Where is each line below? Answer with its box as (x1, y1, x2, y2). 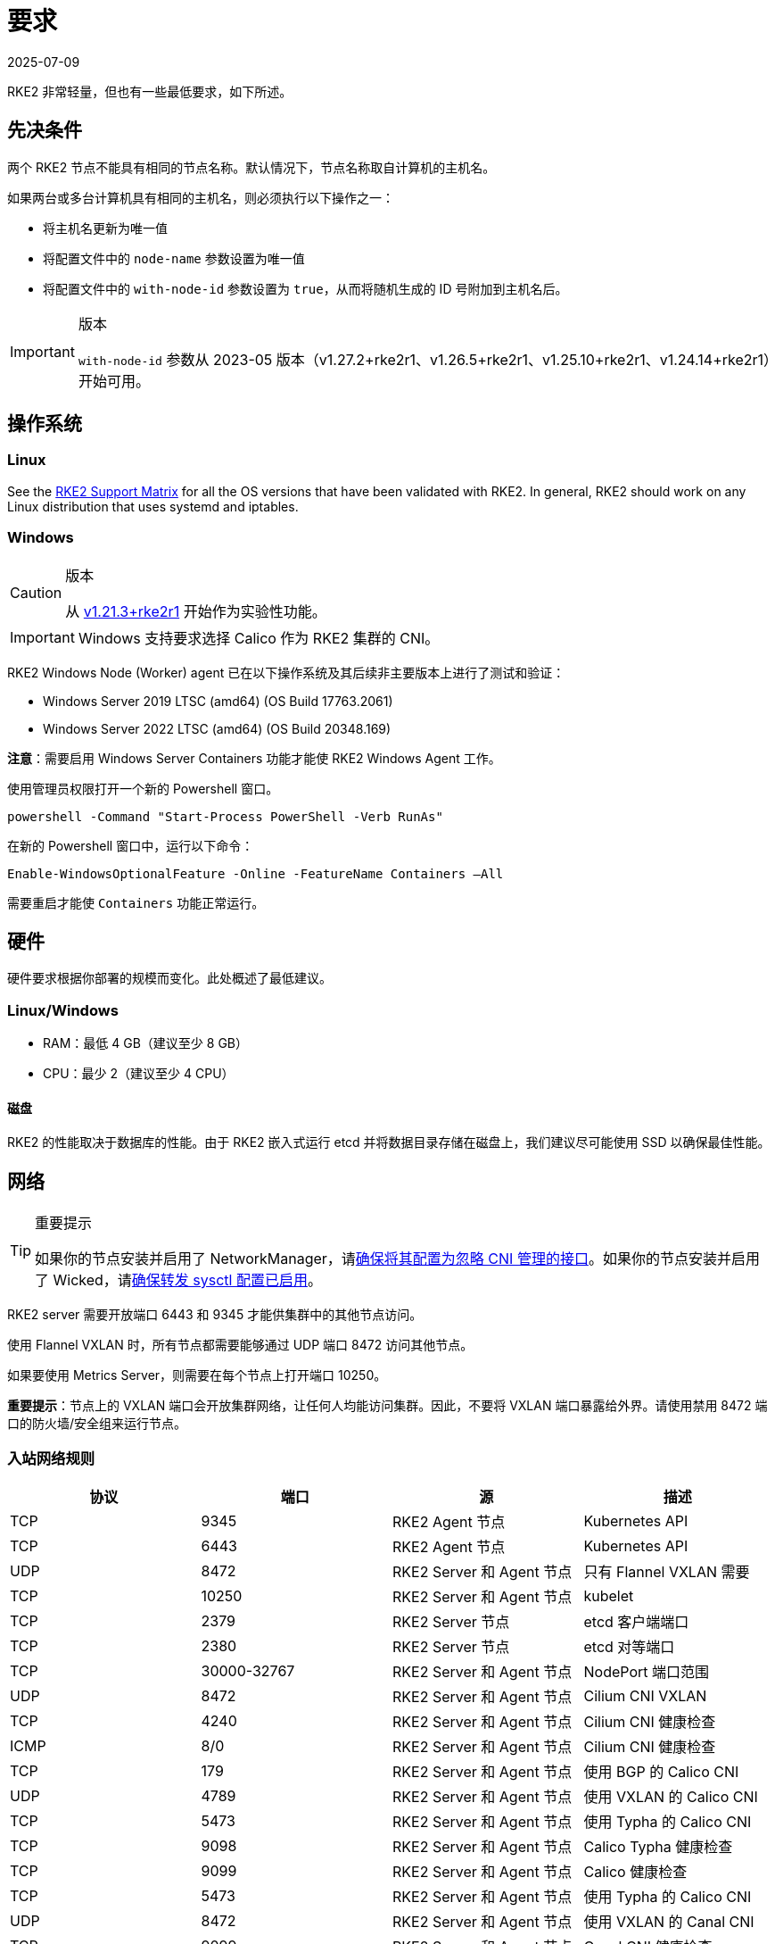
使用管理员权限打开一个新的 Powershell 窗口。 (7, 780, 279, 796)
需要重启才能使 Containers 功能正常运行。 (7, 894, 265, 910)
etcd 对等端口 (583, 1637, 675, 1656)
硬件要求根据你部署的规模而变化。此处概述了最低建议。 (7, 970, 332, 986)
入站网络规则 (7, 1449, 95, 1467)
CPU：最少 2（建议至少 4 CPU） (43, 1066, 235, 1082)
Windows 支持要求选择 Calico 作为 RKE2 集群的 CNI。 (78, 628, 440, 647)
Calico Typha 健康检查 (583, 1837, 733, 1856)
